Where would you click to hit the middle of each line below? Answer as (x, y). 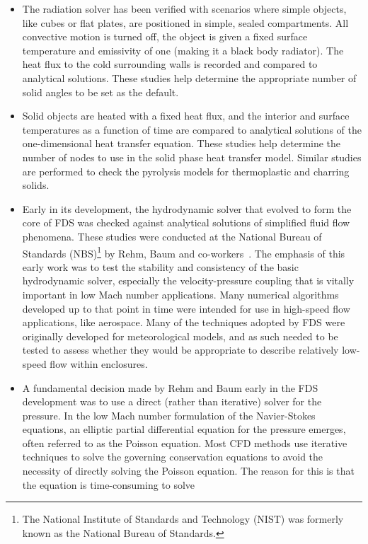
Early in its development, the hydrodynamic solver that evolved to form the (187, 208)
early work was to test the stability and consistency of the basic (160, 266)
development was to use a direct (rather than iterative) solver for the (172, 401)
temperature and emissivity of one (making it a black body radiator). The (183, 50)
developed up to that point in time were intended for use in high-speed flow (186, 308)
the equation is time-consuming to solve (109, 484)
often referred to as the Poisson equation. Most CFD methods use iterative (185, 442)
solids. (36, 185)
